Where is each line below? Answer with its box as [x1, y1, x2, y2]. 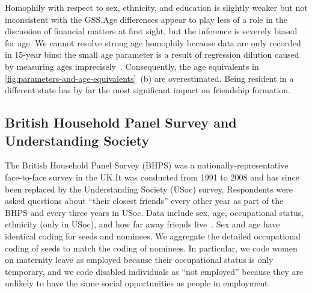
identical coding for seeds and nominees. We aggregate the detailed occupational [5, 229, 301, 242]
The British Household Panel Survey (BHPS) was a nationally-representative [5, 159, 289, 171]
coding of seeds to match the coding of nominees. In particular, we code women [5, 241, 298, 254]
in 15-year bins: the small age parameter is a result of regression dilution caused [5, 48, 299, 61]
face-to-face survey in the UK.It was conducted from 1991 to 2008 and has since [5, 170, 299, 183]
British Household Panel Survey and [5, 113, 237, 132]
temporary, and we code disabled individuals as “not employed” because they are [5, 265, 304, 277]
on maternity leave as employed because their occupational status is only [5, 253, 274, 266]
